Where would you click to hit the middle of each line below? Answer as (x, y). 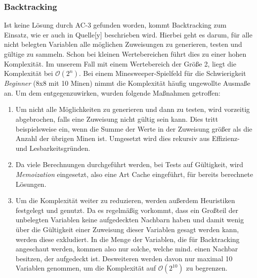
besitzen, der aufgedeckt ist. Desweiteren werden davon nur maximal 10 (124, 258)
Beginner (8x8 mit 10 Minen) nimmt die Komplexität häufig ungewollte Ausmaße (127, 83)
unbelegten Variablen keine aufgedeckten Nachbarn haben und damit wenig (130, 220)
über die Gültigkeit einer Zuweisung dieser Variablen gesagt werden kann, (127, 229)
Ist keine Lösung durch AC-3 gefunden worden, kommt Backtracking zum (115, 25)
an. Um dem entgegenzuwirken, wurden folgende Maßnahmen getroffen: (112, 92)
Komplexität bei (29, 73)
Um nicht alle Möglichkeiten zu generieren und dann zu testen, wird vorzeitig (133, 109)
